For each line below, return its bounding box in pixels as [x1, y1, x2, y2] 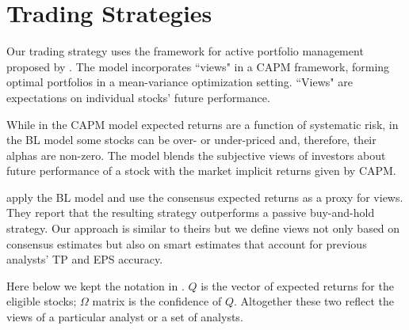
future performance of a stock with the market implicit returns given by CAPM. [6, 162, 396, 179]
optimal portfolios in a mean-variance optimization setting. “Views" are [6, 74, 353, 90]
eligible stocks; [6, 293, 77, 309]
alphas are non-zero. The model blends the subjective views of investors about [6, 146, 386, 163]
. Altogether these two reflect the [233, 293, 394, 309]
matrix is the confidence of [92, 293, 222, 309]
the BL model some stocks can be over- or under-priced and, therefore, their [6, 131, 377, 148]
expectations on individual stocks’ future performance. [6, 89, 270, 105]
